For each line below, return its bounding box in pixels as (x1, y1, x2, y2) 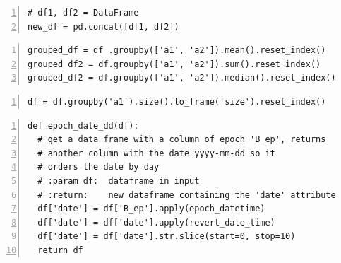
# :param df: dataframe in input (37, 175, 200, 186)
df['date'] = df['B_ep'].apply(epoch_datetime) (37, 204, 265, 214)
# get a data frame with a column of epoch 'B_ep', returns (37, 134, 326, 145)
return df (37, 245, 83, 255)
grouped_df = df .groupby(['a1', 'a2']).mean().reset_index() (28, 45, 326, 56)
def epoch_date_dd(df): (28, 120, 139, 131)
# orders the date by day (37, 162, 160, 173)
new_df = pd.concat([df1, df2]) (28, 21, 179, 32)
